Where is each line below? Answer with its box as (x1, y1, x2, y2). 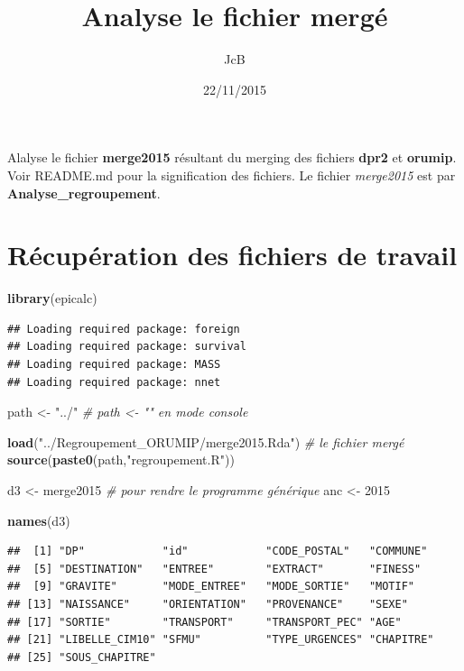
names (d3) (7, 510, 70, 529)
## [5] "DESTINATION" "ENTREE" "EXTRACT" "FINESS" (7, 562, 422, 575)
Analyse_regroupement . (7, 183, 161, 202)
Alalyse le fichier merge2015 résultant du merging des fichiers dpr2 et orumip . (7, 148, 457, 167)
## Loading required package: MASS (7, 358, 221, 371)
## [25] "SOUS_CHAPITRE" (7, 650, 156, 664)
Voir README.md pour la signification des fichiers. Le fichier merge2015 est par (7, 165, 456, 184)
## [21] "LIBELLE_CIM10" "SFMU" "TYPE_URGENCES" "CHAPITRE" (7, 633, 434, 647)
